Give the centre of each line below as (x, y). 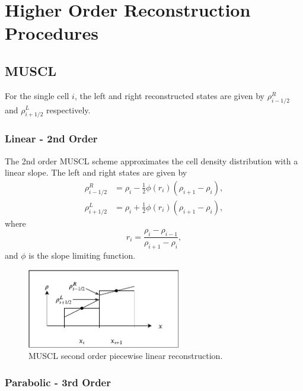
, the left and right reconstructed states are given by (169, 95)
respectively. (68, 109)
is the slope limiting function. (82, 255)
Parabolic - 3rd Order (58, 382)
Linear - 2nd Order (51, 139)
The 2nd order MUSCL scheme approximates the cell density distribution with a (151, 160)
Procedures (52, 33)
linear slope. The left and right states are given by (96, 172)
